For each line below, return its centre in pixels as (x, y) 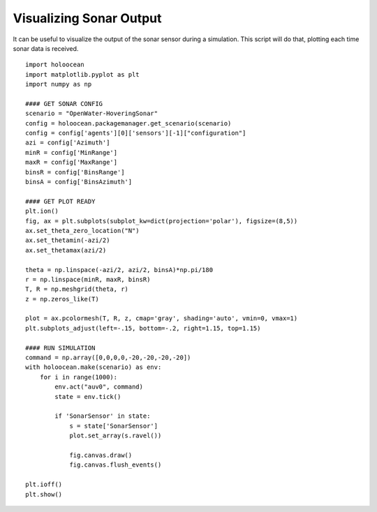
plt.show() (44, 494)
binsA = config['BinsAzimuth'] (79, 182)
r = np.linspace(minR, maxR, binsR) (88, 279)
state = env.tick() (88, 397)
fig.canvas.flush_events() (116, 465)
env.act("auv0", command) (99, 387)
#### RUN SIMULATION (60, 348)
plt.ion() (42, 211)
